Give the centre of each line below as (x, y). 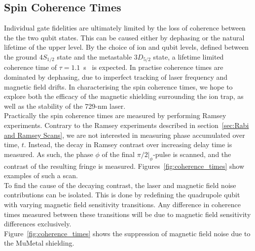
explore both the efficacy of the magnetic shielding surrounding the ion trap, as (124, 96)
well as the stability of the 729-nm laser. (65, 106)
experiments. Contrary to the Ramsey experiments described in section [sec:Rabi (127, 125)
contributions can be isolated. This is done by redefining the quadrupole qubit (122, 195)
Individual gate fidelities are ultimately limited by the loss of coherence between (125, 28)
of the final (118, 154)
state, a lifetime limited (188, 56)
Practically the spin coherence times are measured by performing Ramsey (115, 115)
